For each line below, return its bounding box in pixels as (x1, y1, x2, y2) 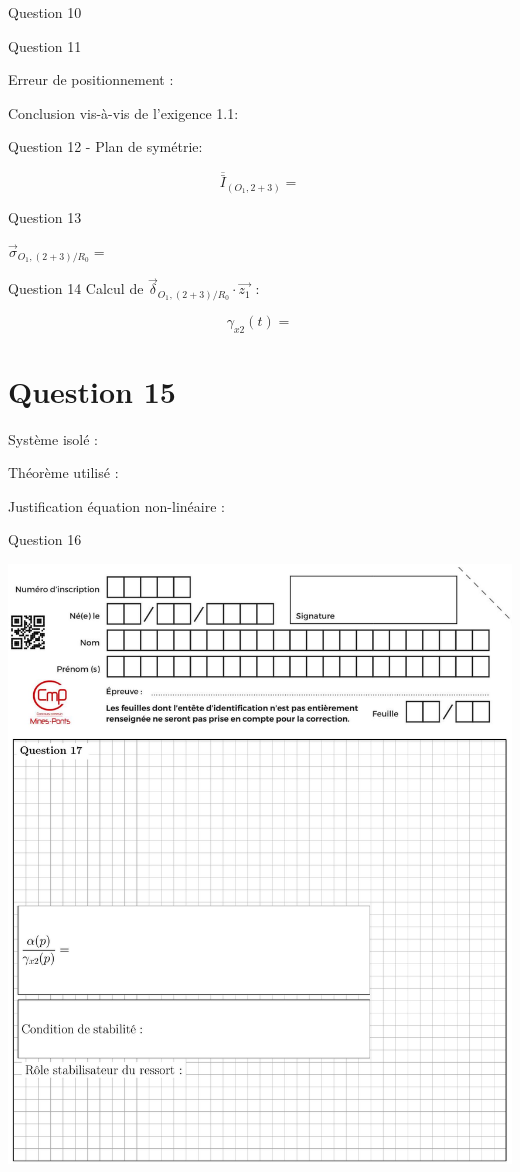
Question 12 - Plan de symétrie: (8, 136, 203, 157)
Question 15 (8, 370, 176, 411)
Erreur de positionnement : (8, 69, 174, 90)
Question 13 (8, 206, 82, 227)
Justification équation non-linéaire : (8, 495, 225, 516)
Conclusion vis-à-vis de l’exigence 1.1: (8, 102, 239, 123)
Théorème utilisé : (8, 462, 119, 483)
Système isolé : (8, 428, 98, 449)
